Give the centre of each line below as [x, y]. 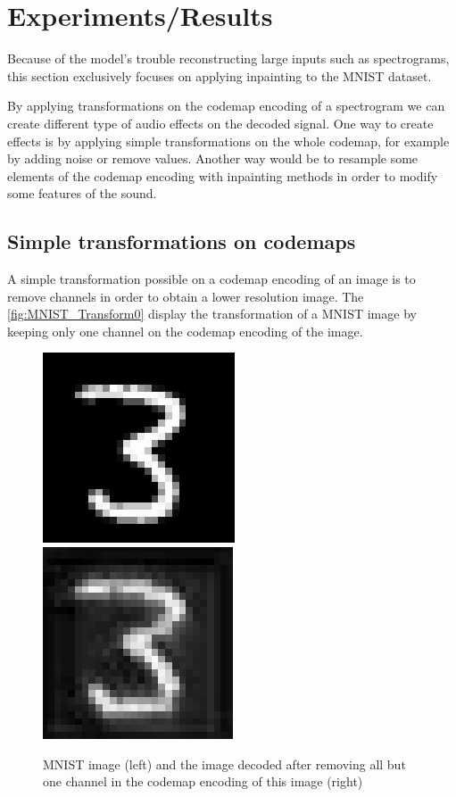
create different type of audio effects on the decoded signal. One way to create [220, 123]
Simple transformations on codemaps [182, 241]
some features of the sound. [82, 193]
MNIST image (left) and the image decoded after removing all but [224, 764]
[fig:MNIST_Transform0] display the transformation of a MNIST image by [212, 314]
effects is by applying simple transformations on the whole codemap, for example [228, 141]
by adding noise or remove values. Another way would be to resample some [213, 158]
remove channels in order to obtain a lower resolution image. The [186, 296]
